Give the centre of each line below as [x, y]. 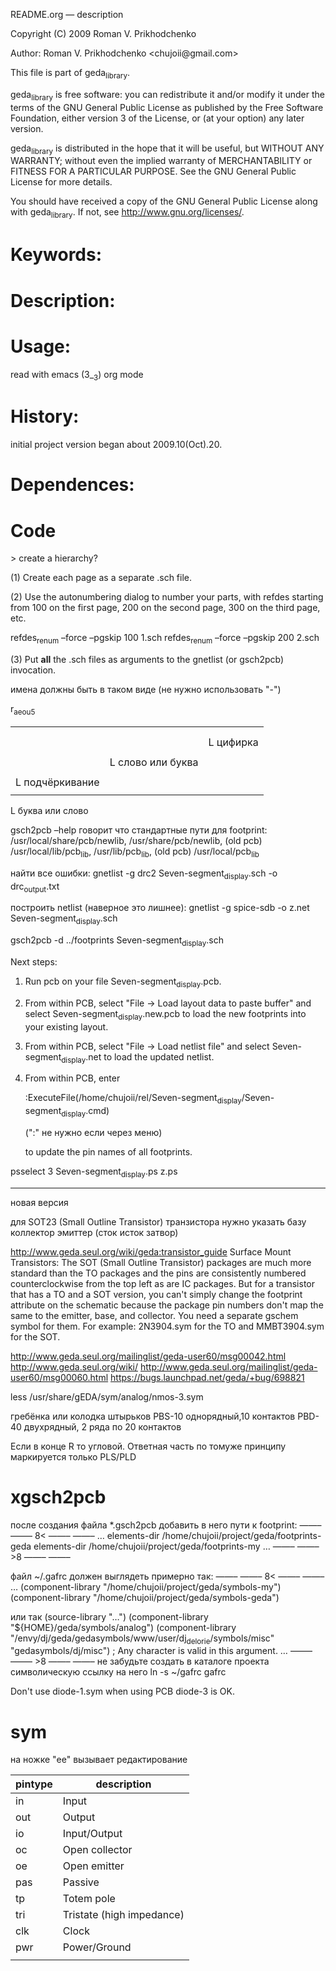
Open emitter [93, 1866]
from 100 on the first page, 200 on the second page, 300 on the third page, [165, 608]
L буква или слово [49, 810]
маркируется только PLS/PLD [73, 1456]
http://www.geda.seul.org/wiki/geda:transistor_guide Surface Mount [151, 1251]
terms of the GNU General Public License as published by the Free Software [167, 107]
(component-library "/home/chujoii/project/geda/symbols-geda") [145, 1597]
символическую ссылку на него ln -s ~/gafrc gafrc [118, 1672]
